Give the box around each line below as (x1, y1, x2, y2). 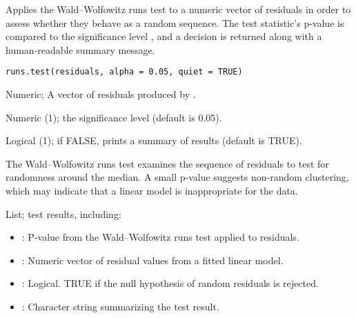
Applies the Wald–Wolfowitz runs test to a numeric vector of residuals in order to (6, 2, 351, 16)
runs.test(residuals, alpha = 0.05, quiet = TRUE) (6, 67, 243, 77)
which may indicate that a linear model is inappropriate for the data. (6, 183, 298, 197)
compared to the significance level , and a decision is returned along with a (6, 29, 322, 43)
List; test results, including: (6, 206, 121, 221)
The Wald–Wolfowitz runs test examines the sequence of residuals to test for (6, 156, 329, 170)
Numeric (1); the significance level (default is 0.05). (6, 110, 222, 124)
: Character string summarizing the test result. (21, 299, 219, 313)
